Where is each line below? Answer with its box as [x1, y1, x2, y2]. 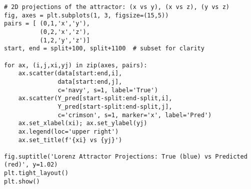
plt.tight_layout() [4, 170, 68, 177]
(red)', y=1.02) [4, 161, 58, 169]
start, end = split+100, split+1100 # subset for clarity [4, 45, 204, 52]
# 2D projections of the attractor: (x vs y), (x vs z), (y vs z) [4, 3, 230, 10]
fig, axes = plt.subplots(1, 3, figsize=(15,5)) [4, 11, 169, 19]
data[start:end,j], [57, 78, 122, 85]
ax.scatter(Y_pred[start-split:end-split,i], [18, 95, 172, 102]
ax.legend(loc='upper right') [18, 128, 119, 135]
